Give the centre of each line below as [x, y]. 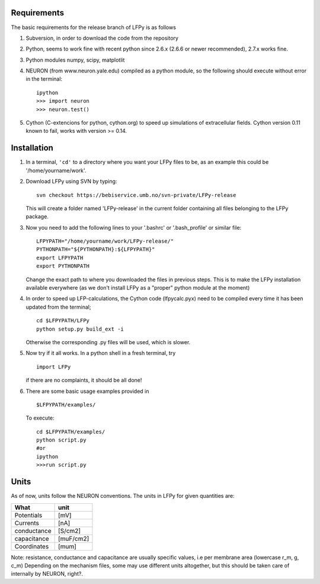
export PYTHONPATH [63, 266]
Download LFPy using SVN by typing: [71, 182]
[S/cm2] [70, 531]
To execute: [40, 418]
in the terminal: [44, 79]
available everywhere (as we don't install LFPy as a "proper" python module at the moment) [138, 288]
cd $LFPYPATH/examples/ [71, 431]
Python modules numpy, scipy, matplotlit [75, 60]
